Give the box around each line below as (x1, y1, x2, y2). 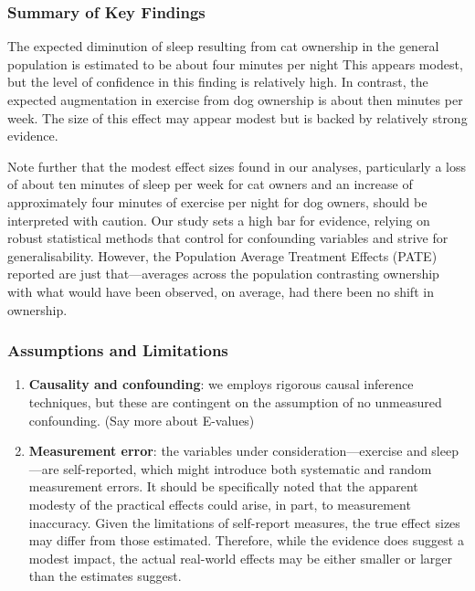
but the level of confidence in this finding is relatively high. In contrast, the (7, 72, 428, 91)
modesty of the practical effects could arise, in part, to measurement (28, 494, 411, 513)
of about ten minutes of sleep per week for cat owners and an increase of (7, 174, 413, 194)
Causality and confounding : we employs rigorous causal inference (28, 375, 414, 394)
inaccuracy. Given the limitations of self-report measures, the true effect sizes (28, 512, 460, 532)
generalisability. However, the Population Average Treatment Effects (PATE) (7, 246, 438, 265)
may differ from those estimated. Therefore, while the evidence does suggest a (28, 531, 464, 550)
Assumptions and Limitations (7, 339, 228, 362)
